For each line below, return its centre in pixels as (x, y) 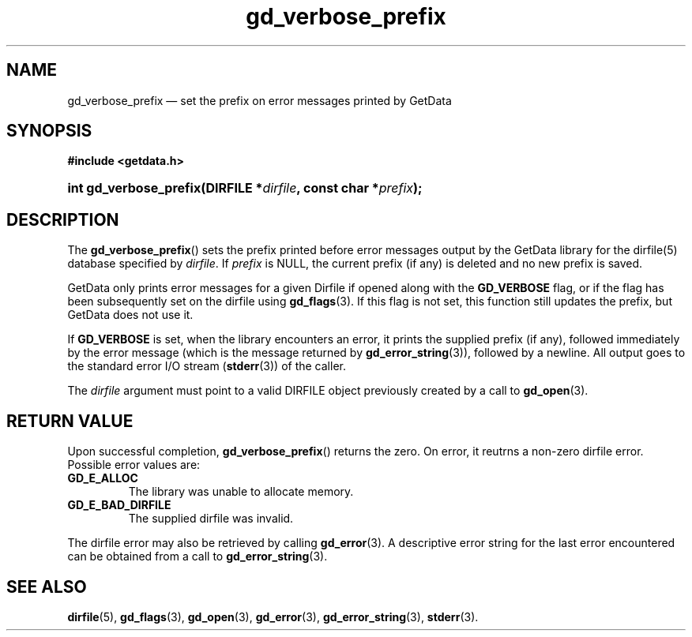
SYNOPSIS (49, 131)
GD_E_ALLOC (103, 478)
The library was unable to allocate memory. (241, 492)
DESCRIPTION (63, 219)
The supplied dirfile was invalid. (211, 519)
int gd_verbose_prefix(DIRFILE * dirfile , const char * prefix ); (245, 188)
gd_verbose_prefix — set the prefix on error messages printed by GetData (259, 100)
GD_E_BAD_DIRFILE (119, 505)
